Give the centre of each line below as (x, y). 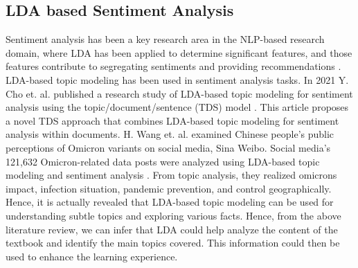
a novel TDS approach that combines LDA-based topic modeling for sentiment (172, 120)
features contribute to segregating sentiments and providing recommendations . (173, 66)
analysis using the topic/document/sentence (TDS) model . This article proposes (177, 107)
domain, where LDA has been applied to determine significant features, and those (179, 52)
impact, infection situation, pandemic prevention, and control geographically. (169, 188)
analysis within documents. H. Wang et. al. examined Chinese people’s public (170, 134)
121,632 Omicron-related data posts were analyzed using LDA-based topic (163, 161)
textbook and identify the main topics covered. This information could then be (173, 243)
